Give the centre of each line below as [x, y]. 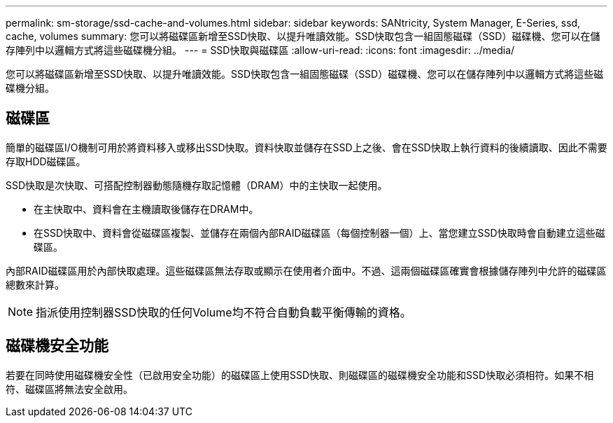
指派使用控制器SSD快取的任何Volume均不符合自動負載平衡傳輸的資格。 [224, 312]
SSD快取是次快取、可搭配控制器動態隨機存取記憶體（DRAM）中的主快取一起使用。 [197, 185]
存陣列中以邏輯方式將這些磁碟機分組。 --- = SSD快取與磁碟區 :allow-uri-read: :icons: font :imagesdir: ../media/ [260, 50]
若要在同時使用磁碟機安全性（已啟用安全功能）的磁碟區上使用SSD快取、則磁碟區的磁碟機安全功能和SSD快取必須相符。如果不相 [300, 375]
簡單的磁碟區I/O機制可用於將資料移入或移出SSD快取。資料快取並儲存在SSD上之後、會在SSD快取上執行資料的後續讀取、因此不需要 [306, 147]
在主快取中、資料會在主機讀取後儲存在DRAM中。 [146, 209]
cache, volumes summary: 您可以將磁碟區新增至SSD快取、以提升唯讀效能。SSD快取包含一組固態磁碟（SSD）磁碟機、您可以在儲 [303, 36]
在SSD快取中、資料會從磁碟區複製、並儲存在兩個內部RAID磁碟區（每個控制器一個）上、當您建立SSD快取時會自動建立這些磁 [319, 233]
